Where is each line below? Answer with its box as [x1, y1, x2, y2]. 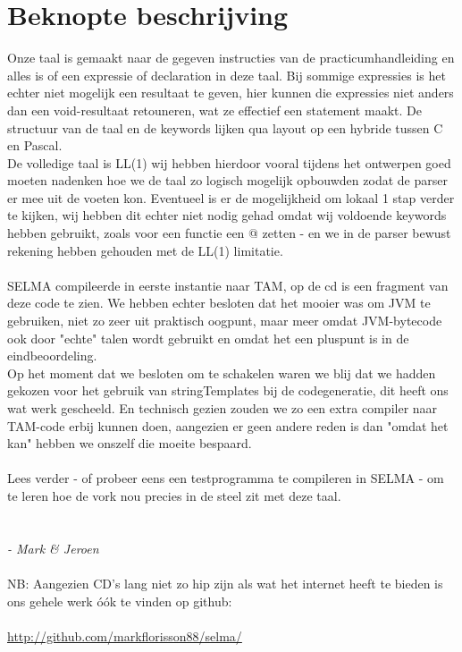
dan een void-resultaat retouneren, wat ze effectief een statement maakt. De [7, 100, 422, 119]
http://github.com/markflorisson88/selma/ [7, 626, 242, 645]
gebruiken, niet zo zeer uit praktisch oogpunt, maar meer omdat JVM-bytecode [7, 311, 442, 330]
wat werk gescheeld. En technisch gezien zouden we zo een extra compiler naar [7, 399, 438, 417]
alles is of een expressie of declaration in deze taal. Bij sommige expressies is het [7, 65, 446, 84]
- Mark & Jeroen [7, 538, 99, 557]
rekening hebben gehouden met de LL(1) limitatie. [7, 241, 283, 259]
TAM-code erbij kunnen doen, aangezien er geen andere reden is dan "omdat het [7, 416, 449, 435]
